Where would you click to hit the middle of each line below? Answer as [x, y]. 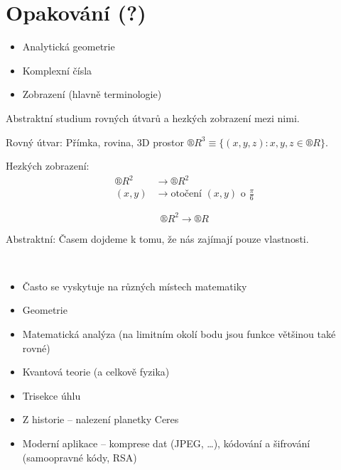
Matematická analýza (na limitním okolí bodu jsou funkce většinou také [179, 333]
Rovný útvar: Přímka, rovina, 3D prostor [95, 142]
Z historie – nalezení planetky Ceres [101, 419]
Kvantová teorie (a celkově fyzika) [96, 372]
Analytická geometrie [69, 47]
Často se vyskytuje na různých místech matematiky [135, 286]
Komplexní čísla [57, 70]
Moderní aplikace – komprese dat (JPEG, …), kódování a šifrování [166, 443]
